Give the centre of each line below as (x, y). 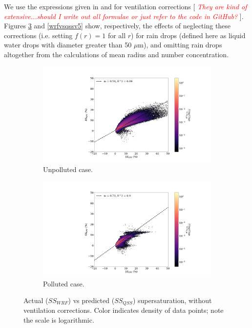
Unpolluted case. (68, 169)
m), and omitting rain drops (180, 45)
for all (117, 35)
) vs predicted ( (91, 300)
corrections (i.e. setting (38, 35)
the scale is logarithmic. (59, 320)
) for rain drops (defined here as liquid (188, 35)
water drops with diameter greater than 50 (68, 45)
